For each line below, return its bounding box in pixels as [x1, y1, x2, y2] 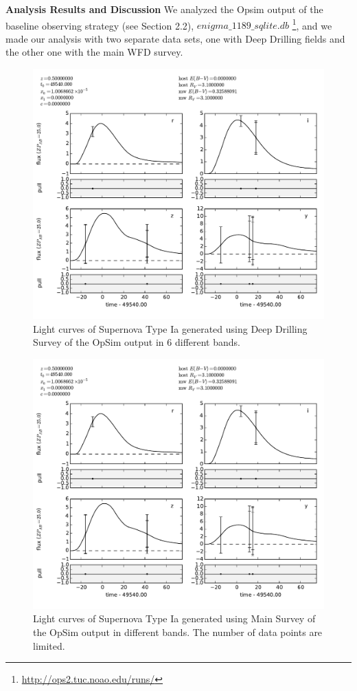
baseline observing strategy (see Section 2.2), [5, 18, 194, 32]
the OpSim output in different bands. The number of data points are [33, 624, 323, 639]
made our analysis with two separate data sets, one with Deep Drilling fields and [5, 31, 345, 45]
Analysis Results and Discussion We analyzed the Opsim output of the [5, 2, 323, 16]
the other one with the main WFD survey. [5, 45, 183, 59]
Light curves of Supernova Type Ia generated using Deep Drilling [33, 321, 308, 336]
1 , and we [292, 16, 332, 32]
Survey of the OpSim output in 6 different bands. [33, 335, 240, 349]
